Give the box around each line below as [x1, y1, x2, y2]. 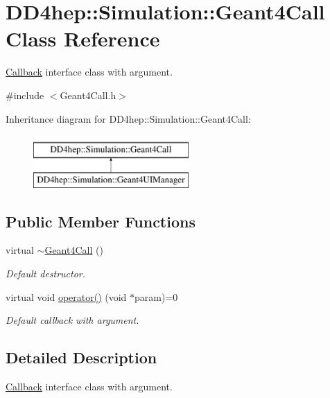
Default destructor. [6, 266, 86, 281]
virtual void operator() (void [6, 289, 127, 304]
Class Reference [6, 24, 160, 53]
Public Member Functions [6, 210, 196, 232]
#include [6, 87, 44, 102]
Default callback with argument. [6, 313, 139, 327]
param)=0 [134, 289, 178, 304]
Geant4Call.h [60, 87, 116, 102]
